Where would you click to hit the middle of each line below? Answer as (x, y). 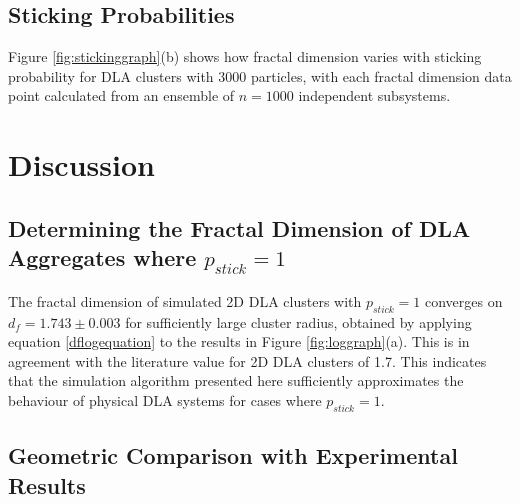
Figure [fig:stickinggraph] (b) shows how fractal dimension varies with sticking (245, 56)
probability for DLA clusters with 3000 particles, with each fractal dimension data (260, 75)
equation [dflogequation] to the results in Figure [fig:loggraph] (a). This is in (239, 341)
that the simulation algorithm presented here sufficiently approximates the (236, 380)
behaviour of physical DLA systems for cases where (165, 399)
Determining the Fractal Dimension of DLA (239, 227)
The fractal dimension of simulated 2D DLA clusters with (185, 300)
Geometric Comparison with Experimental (233, 455)
